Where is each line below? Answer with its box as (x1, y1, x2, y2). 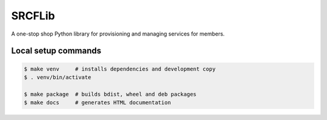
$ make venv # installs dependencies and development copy (24, 65, 216, 72)
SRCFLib (11, 9, 55, 22)
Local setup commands (11, 46, 102, 56)
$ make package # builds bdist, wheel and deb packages (24, 90, 197, 98)
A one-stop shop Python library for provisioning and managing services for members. (11, 30, 225, 37)
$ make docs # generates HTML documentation (24, 99, 171, 106)
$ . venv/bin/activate (24, 74, 91, 81)
